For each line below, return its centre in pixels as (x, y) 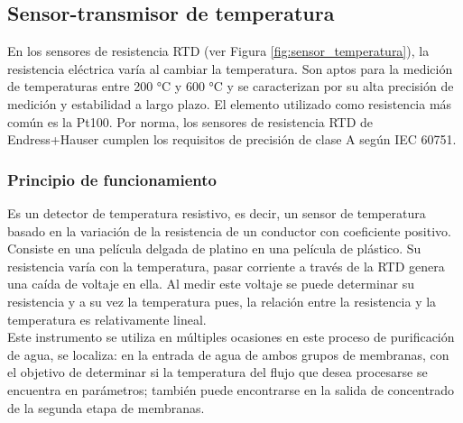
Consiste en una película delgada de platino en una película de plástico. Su (214, 248)
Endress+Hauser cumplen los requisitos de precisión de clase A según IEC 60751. (232, 139)
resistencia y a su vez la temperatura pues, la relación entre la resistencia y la (222, 301)
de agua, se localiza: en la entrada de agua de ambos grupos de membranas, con (228, 354)
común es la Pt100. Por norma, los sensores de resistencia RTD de (190, 121)
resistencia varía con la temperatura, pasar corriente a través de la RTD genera (226, 266)
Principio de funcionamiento (112, 179)
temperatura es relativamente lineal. (107, 319)
